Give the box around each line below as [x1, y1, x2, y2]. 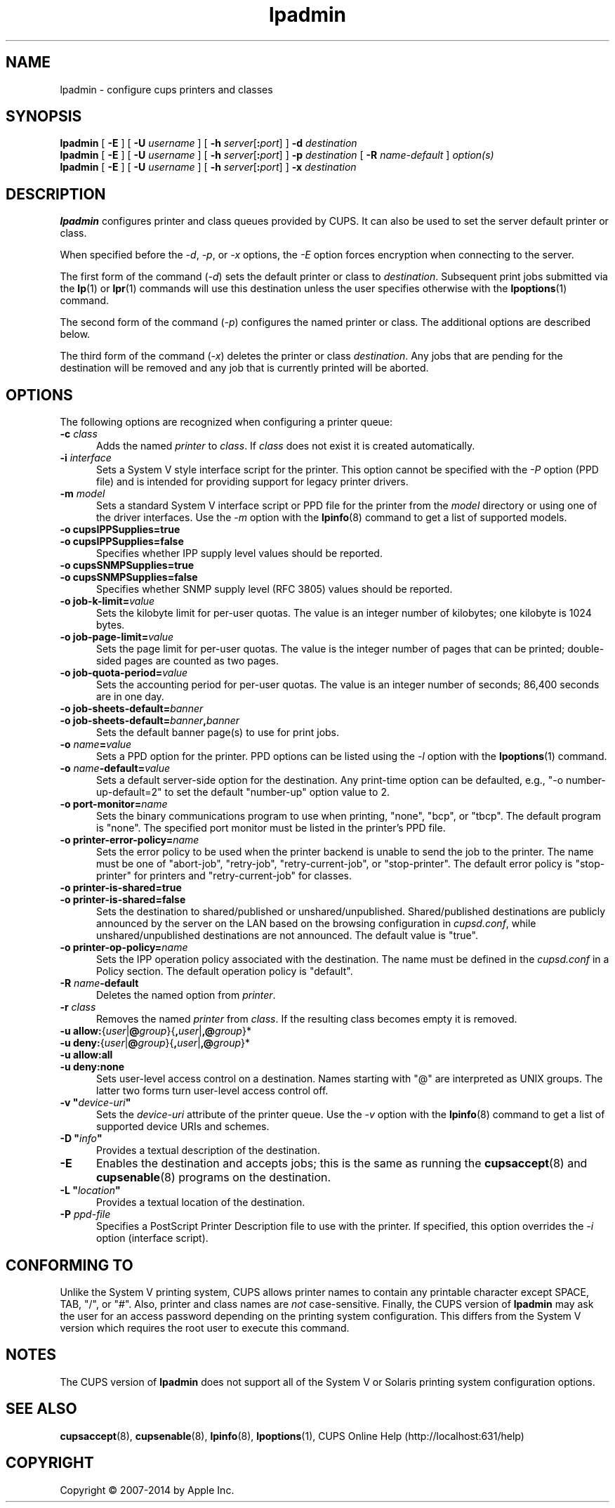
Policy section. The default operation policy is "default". [96, 965, 353, 978]
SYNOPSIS [6, 107, 82, 126]
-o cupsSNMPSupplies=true [60, 559, 194, 572]
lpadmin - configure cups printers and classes [60, 83, 273, 96]
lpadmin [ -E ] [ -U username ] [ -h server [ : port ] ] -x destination [60, 161, 357, 173]
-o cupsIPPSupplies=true [60, 523, 180, 536]
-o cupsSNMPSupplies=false [60, 571, 198, 584]
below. [60, 328, 91, 341]
